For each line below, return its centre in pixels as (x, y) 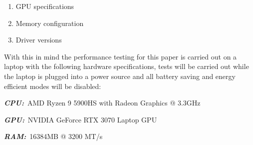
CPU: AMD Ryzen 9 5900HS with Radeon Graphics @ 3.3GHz (102, 103)
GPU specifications (45, 6)
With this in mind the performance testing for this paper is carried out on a (121, 56)
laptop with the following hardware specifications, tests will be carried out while (126, 66)
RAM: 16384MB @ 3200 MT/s (53, 136)
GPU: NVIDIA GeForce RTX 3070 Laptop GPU (81, 119)
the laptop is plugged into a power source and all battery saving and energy (120, 76)
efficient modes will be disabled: (53, 86)
